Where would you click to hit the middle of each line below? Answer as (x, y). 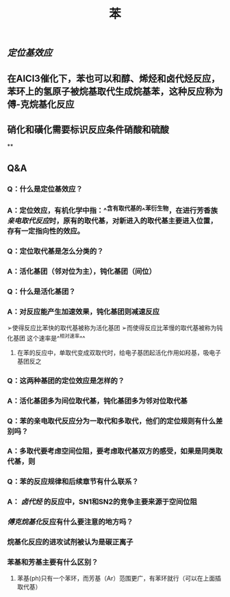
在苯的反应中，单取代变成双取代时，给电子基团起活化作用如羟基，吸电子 (119, 352)
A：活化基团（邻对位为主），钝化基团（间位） (81, 271)
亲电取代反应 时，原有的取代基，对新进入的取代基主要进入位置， (112, 221)
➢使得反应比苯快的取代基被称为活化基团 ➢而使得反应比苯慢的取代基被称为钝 (115, 328)
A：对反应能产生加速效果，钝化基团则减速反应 (83, 312)
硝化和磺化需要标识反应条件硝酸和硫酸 (88, 129)
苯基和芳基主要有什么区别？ (53, 562)
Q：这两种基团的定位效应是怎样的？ (66, 380)
